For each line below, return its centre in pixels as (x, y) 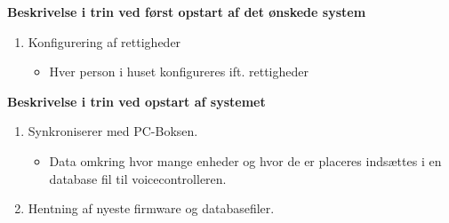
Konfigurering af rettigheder (104, 41)
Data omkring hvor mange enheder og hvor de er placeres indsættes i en (245, 160)
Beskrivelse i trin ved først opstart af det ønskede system (187, 12)
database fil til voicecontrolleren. (138, 178)
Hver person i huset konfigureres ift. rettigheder (179, 72)
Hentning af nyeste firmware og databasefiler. (151, 208)
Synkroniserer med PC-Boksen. (113, 131)
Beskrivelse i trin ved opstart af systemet (136, 101)
